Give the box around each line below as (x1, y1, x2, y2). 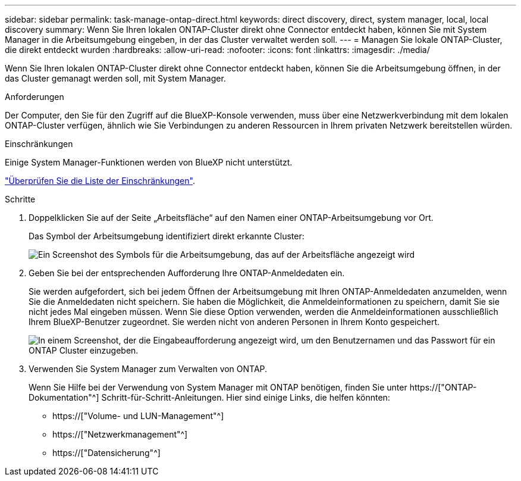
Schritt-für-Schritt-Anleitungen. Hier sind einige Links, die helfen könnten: (101, 392, 390, 402)
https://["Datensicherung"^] (52, 448, 161, 458)
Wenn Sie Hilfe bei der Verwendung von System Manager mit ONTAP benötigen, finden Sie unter (29, 382, 407, 392)
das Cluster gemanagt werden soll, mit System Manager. (5, 73, 226, 83)
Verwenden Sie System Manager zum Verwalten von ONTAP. (29, 364, 268, 374)
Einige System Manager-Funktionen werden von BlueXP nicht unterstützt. (5, 157, 293, 167)
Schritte (5, 194, 36, 204)
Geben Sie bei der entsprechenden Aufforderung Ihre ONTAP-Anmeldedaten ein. (29, 268, 345, 278)
